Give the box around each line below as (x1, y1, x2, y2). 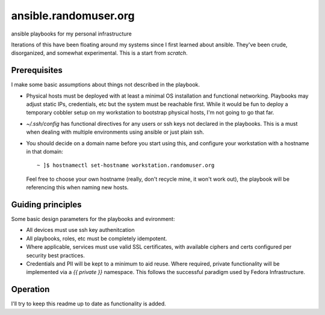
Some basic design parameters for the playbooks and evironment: (11, 216, 175, 223)
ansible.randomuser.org (11, 9, 135, 22)
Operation (11, 284, 50, 295)
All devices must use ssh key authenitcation (26, 226, 135, 234)
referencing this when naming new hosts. (26, 184, 129, 191)
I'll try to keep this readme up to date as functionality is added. (11, 300, 167, 307)
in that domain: (26, 148, 63, 155)
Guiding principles (11, 199, 82, 210)
